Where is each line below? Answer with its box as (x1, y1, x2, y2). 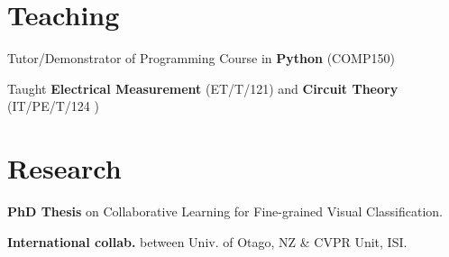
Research (7, 150, 122, 187)
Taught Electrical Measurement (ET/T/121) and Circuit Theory (7, 78, 399, 97)
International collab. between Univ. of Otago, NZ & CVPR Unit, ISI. (7, 232, 408, 251)
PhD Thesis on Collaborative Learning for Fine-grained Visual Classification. (7, 202, 443, 221)
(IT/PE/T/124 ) (7, 96, 99, 115)
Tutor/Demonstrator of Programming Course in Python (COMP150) (7, 49, 395, 68)
